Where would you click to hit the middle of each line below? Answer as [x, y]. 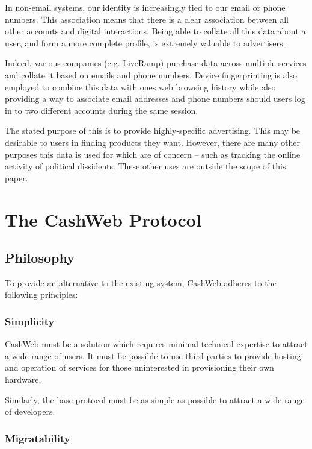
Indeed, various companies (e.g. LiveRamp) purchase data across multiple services [156, 63]
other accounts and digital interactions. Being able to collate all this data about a [155, 31]
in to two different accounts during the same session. [102, 110]
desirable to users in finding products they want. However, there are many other [152, 142]
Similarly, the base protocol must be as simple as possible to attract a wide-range [155, 399]
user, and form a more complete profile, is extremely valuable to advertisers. [145, 42]
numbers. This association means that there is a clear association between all [147, 19]
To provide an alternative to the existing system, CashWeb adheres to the [141, 282]
